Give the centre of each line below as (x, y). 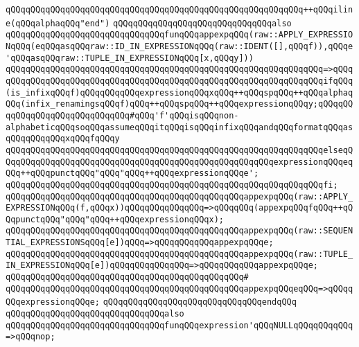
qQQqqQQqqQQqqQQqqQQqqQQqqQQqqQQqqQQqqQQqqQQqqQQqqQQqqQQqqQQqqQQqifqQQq (179, 81)
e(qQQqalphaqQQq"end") (58, 23)
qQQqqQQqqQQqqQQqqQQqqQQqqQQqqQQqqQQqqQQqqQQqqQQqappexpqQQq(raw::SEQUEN (179, 231)
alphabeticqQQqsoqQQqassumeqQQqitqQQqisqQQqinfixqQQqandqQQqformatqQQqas (179, 127)
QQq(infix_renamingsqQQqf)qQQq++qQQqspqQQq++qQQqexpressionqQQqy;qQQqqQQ (179, 104)
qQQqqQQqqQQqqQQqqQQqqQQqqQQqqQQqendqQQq (200, 302)
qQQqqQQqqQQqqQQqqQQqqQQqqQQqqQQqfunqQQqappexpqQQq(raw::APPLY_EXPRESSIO (179, 35)
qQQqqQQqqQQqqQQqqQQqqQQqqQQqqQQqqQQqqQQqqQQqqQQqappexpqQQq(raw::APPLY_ (179, 196)
